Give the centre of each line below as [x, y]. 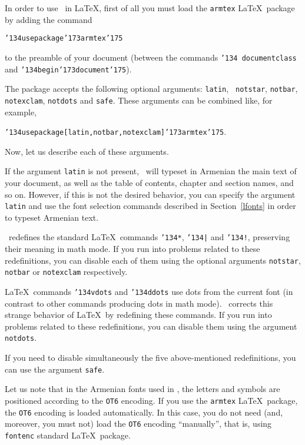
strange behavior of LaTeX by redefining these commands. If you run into [138, 315]
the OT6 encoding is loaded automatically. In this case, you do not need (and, [144, 412]
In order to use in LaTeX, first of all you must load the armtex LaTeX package [150, 8]
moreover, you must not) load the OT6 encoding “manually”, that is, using [138, 424]
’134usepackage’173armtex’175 [64, 39]
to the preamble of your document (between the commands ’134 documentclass [151, 57]
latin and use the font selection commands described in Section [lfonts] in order [150, 206]
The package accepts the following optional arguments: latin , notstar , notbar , [151, 89]
